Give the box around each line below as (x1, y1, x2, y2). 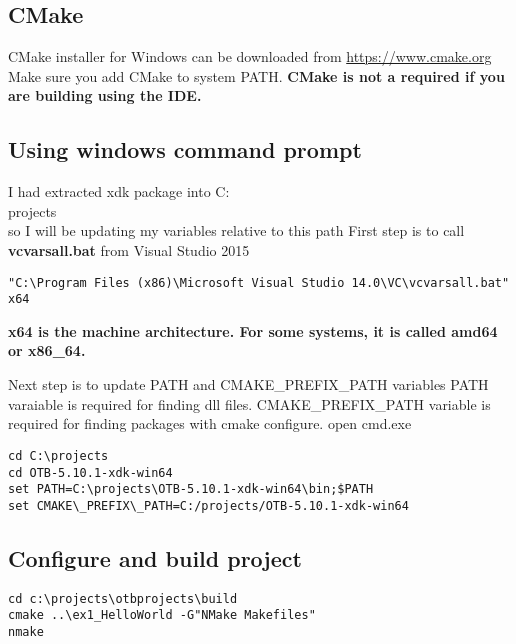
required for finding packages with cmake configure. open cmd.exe (8, 413, 412, 434)
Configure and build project (8, 542, 302, 573)
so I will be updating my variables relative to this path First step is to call (8, 220, 465, 241)
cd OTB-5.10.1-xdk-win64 (8, 465, 173, 480)
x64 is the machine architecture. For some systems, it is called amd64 (8, 320, 498, 341)
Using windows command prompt (8, 134, 362, 165)
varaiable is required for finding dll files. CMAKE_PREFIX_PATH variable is (8, 393, 491, 414)
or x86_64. (8, 340, 86, 361)
